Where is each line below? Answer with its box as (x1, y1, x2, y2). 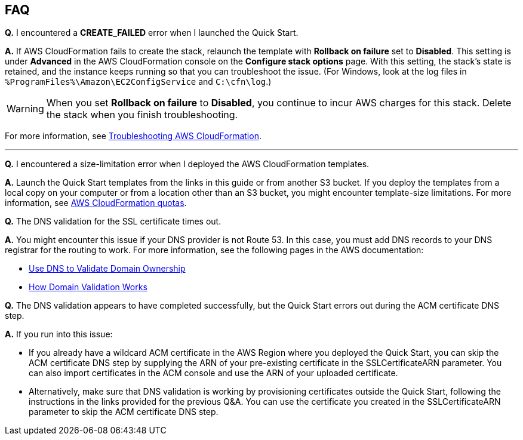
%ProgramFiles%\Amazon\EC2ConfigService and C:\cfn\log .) (5, 76, 272, 87)
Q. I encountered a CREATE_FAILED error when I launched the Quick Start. (5, 27, 299, 38)
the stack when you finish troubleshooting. (46, 109, 238, 121)
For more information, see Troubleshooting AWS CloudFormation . (5, 131, 261, 141)
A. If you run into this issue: (5, 329, 113, 340)
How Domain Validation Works (29, 282, 147, 293)
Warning (7, 103, 44, 115)
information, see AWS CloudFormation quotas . (5, 198, 187, 208)
